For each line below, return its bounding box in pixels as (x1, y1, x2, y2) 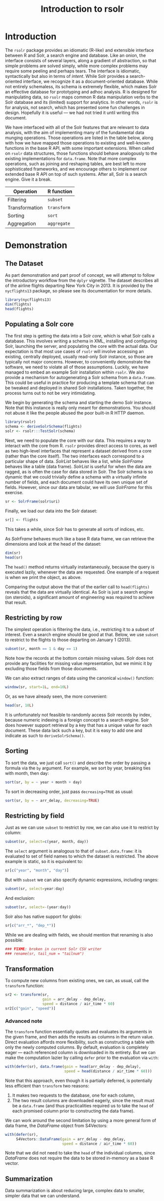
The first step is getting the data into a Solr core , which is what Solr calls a (5, 333, 155, 339)
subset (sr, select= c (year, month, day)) (5, 839, 89, 844)
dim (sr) (5, 550, 21, 555)
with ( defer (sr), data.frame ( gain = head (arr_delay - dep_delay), (5, 1064, 141, 1069)
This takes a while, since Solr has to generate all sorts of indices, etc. (5, 526, 144, 532)
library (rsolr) (5, 420, 36, 425)
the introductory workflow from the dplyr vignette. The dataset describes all (5, 277, 159, 283)
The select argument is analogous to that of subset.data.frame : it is (5, 848, 142, 854)
